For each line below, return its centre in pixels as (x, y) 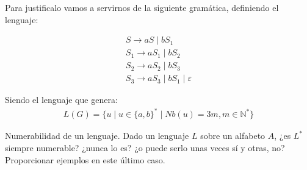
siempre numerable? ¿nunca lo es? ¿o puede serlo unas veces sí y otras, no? (145, 148)
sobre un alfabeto (233, 136)
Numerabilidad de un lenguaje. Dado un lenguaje (97, 136)
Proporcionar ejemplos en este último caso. (85, 159)
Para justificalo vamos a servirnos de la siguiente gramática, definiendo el (142, 7)
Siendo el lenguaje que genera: (61, 100)
